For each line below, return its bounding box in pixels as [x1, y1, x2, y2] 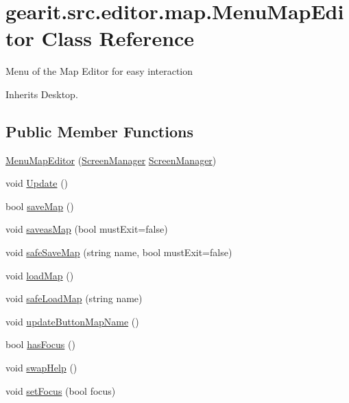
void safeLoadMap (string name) [5, 291, 143, 306]
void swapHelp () [5, 360, 77, 375]
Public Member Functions [5, 120, 193, 141]
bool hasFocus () [5, 337, 75, 352]
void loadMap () [5, 268, 74, 282]
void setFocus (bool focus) [5, 383, 116, 398]
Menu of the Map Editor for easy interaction [5, 64, 193, 78]
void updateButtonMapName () [5, 314, 139, 328]
